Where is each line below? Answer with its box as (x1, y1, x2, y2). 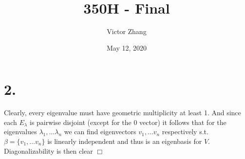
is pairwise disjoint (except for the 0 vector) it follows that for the (30, 117, 226, 127)
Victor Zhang (107, 26, 147, 36)
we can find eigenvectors (64, 126, 136, 137)
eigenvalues (4, 126, 37, 137)
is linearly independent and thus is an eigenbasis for (47, 136, 202, 146)
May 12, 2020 (106, 42, 147, 53)
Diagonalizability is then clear (4, 145, 93, 156)
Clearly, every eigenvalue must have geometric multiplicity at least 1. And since (4, 107, 241, 118)
